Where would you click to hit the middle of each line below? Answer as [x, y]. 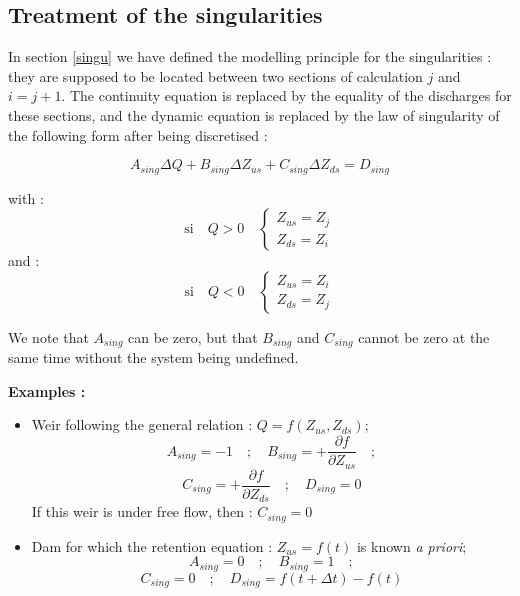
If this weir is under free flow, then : [142, 511]
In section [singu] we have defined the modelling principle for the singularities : [250, 56]
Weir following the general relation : [142, 424]
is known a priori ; [411, 545]
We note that [48, 336]
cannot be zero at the [424, 336]
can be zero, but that [193, 336]
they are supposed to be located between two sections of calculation [215, 75]
